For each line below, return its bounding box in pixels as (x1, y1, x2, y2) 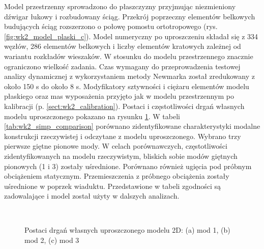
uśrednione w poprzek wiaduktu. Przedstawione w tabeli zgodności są (4, 180, 221, 191)
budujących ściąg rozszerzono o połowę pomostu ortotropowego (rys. (4, 21, 218, 32)
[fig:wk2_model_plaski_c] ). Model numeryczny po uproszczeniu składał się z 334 (4, 31, 258, 41)
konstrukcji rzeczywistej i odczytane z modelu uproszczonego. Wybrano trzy (4, 130, 241, 141)
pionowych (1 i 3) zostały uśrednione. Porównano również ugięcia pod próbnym (4, 160, 252, 171)
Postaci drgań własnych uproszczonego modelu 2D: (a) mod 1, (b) (24, 225, 230, 235)
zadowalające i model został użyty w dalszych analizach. (4, 190, 180, 201)
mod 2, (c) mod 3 (24, 235, 79, 245)
